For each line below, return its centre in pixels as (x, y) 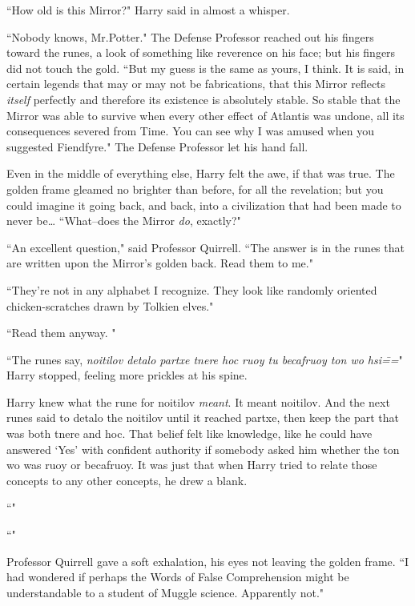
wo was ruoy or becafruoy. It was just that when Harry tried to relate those (192, 465)
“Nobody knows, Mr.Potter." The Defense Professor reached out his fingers (190, 36)
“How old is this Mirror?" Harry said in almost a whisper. (148, 10)
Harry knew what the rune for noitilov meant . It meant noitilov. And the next (198, 401)
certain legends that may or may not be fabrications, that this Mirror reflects (196, 84)
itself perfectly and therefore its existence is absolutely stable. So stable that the (203, 99)
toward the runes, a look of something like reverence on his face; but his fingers (201, 52)
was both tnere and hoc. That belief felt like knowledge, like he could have (189, 433)
